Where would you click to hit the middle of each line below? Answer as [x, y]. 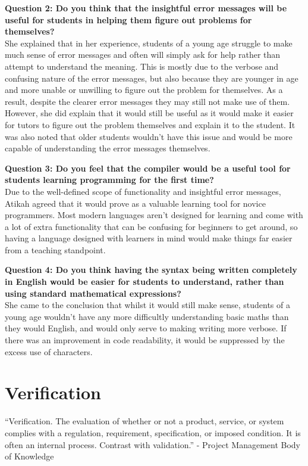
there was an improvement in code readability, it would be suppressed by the [145, 340]
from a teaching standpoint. [55, 249]
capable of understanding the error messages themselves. [108, 148]
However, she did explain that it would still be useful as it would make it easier [149, 113]
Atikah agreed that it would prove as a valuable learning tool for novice [135, 203]
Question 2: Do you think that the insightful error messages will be [146, 8]
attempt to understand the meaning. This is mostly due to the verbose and [142, 66]
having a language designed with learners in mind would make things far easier [149, 238]
